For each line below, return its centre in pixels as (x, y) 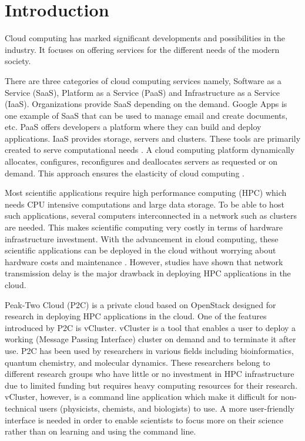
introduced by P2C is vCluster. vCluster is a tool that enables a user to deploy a (150, 327)
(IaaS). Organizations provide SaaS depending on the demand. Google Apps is (146, 104)
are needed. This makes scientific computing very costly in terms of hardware (144, 227)
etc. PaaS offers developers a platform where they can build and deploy (133, 127)
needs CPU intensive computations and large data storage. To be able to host (145, 204)
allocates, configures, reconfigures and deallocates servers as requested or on (141, 161)
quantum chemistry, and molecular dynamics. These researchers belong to (138, 362)
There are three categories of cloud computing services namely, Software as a (143, 80)
